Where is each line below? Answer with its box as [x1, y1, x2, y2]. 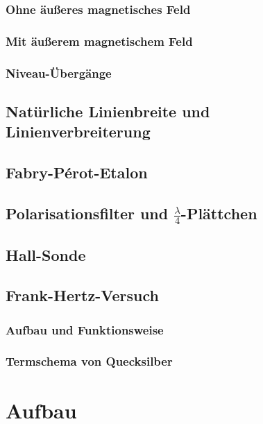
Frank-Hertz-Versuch [6, 285, 159, 306]
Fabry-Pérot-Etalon [6, 162, 148, 183]
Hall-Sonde [6, 244, 86, 265]
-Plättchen [180, 202, 257, 223]
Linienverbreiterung [6, 121, 151, 142]
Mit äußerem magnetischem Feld [6, 32, 193, 49]
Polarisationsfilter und [6, 202, 169, 223]
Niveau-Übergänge [6, 64, 112, 81]
